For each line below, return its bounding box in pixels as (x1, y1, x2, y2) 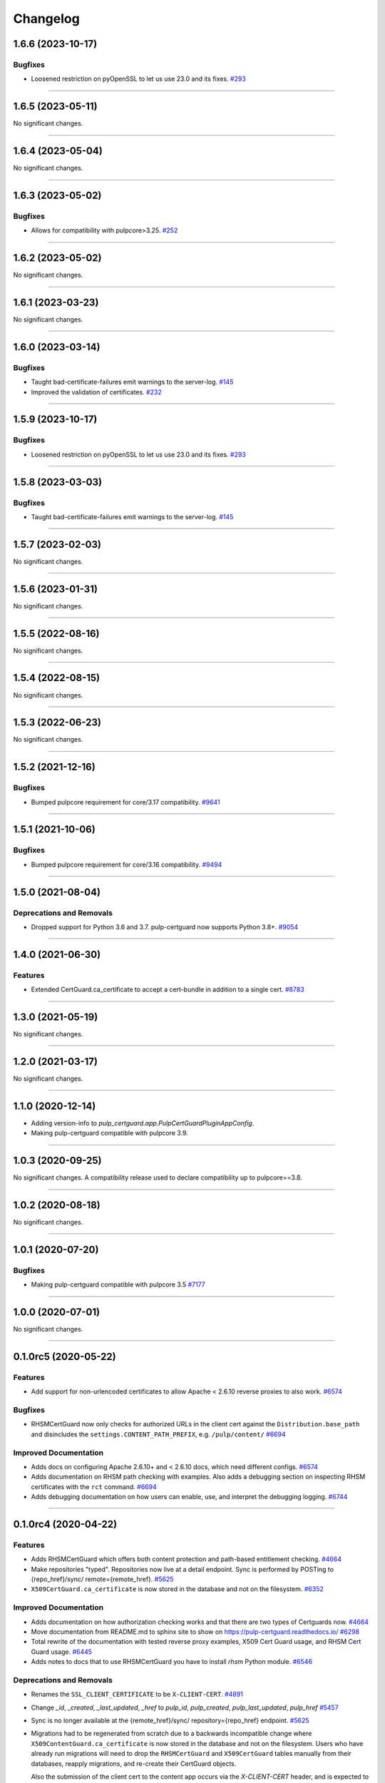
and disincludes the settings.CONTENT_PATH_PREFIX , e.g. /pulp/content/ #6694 (31, 1430, 287, 1439)
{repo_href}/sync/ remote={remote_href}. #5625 (31, 1575, 174, 1583)
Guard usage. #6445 (31, 1647, 93, 1656)
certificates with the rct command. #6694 (31, 1482, 157, 1491)
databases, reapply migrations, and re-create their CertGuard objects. (31, 1759, 237, 1768)
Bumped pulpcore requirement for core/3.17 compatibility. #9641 (31, 797, 220, 806)
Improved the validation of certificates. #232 (31, 387, 162, 396)
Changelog (13, 11, 80, 26)
